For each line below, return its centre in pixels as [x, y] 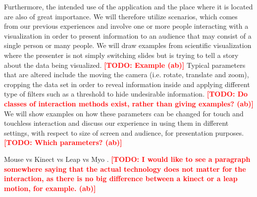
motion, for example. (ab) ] [50, 188]
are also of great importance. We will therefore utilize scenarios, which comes [121, 16]
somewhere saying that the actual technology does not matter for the [125, 169]
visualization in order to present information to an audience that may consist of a [128, 35]
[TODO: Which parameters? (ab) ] [63, 142]
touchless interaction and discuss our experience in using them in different [116, 123]
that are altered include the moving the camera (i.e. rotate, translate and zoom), [127, 74]
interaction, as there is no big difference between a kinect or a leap [121, 178]
